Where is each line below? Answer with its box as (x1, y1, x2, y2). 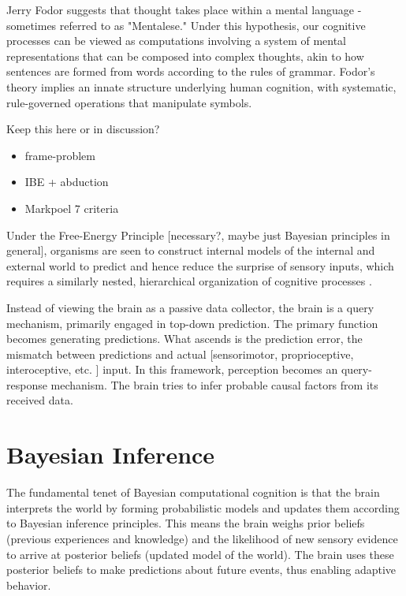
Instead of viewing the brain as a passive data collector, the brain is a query (6, 299, 374, 315)
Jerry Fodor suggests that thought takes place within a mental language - (6, 2, 362, 17)
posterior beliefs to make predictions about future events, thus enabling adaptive (6, 561, 397, 578)
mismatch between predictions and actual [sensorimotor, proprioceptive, (6, 345, 354, 362)
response (6, 376, 47, 393)
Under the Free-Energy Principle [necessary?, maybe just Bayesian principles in (6, 226, 390, 243)
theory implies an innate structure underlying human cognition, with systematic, (6, 78, 397, 95)
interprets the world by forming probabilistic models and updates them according (6, 499, 400, 516)
